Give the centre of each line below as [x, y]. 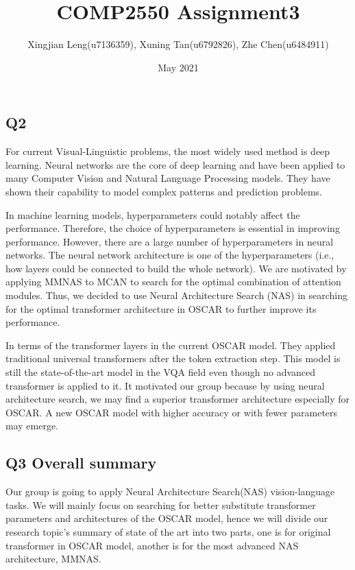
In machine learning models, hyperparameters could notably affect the [153, 214]
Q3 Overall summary [81, 463]
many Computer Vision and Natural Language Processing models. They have [168, 178]
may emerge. [32, 426]
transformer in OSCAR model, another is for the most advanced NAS [152, 545]
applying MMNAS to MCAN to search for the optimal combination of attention [173, 282]
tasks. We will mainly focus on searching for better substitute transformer [161, 504]
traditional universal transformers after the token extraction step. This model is [173, 358]
